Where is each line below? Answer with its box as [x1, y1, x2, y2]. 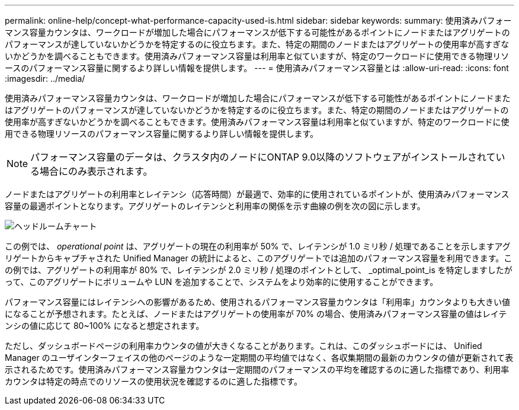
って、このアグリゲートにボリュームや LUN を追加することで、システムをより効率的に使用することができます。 [5, 277, 438, 287]
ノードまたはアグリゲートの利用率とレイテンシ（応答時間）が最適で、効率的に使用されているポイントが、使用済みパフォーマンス [5, 189, 510, 199]
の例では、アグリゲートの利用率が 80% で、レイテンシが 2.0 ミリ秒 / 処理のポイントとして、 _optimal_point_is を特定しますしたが [5, 265, 512, 275]
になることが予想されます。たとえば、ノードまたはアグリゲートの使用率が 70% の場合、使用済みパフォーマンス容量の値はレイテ [5, 309, 507, 319]
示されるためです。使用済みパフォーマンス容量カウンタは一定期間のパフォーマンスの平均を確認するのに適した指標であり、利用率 [5, 364, 510, 374]
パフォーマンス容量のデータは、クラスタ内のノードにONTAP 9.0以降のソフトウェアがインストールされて [30, 151, 496, 163]
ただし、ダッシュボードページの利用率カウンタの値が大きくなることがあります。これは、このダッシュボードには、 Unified [5, 341, 482, 351]
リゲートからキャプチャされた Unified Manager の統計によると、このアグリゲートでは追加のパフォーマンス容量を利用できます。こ [5, 253, 512, 263]
